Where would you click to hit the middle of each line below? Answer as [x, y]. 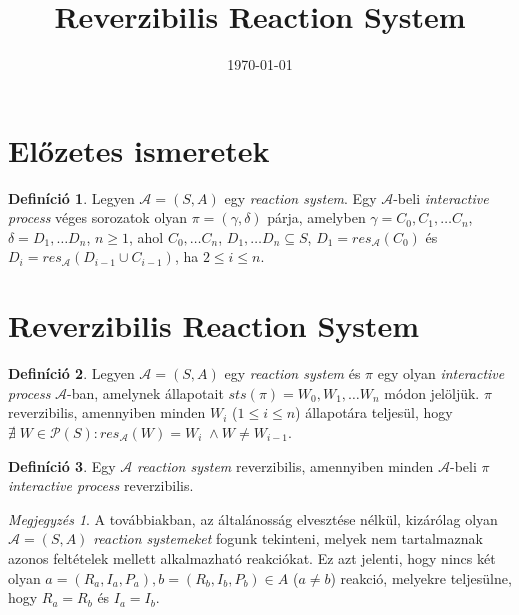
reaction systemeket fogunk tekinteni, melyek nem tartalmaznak [288, 538]
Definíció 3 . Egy [62, 465]
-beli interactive [441, 197]
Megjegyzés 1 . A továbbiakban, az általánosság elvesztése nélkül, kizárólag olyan [253, 518]
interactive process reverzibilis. [101, 485]
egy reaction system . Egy [300, 197]
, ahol [146, 236]
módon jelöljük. [432, 392]
